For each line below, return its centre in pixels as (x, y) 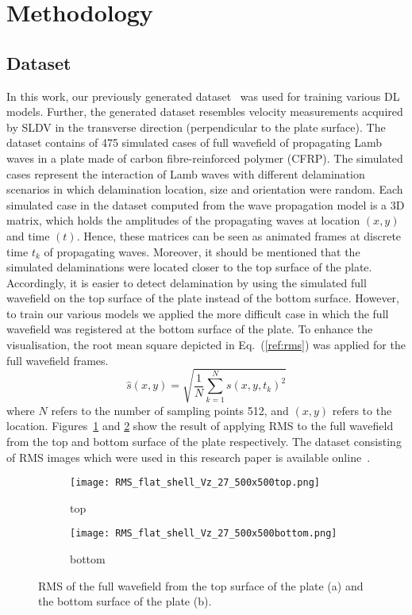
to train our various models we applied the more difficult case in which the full (198, 313)
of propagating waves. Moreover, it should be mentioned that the (202, 251)
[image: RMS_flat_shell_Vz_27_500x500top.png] (195, 483)
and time (28, 235)
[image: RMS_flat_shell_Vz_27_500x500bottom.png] (204, 534)
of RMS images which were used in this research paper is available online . (189, 457)
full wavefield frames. (58, 360)
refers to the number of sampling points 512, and (170, 410)
